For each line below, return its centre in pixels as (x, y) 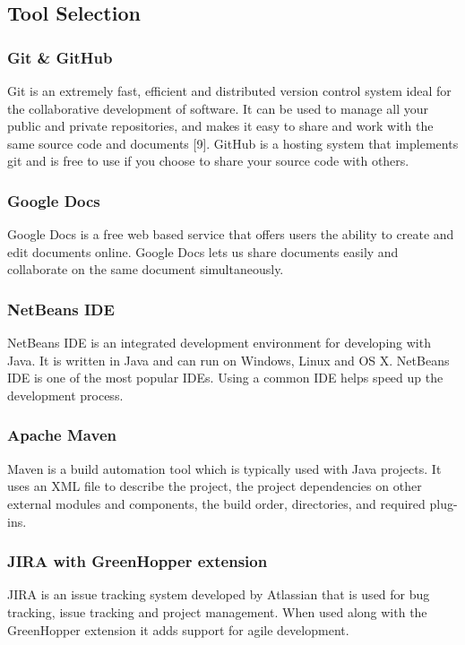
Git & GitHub (60, 57)
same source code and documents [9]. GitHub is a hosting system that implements (233, 143)
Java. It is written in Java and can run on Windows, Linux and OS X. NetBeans (228, 360)
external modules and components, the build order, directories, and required (216, 503)
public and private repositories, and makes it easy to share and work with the (220, 126)
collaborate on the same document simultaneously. (146, 269)
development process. (65, 395)
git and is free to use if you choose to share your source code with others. (208, 161)
